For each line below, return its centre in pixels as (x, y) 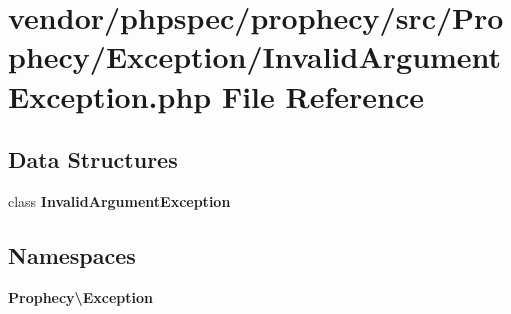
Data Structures (93, 159)
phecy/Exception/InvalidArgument (255, 56)
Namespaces (72, 254)
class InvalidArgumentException (119, 200)
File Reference (322, 95)
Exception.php (110, 95)
